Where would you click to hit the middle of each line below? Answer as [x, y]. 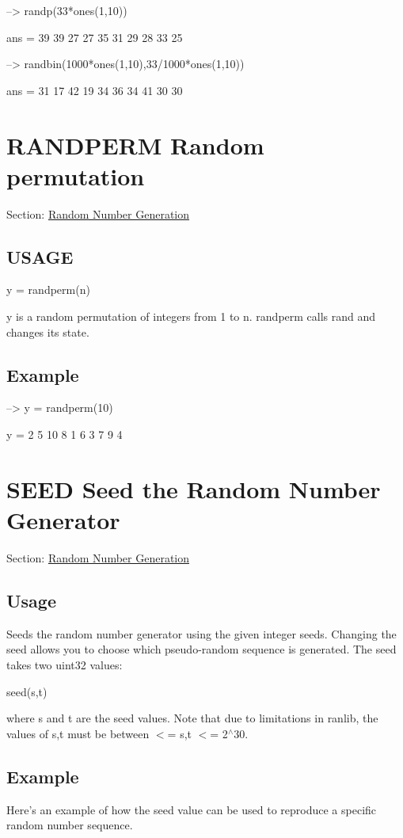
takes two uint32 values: [65, 664]
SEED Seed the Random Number [194, 488]
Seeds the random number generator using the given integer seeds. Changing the [201, 633]
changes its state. [48, 331]
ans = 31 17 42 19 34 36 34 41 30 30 [95, 90]
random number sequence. [70, 825]
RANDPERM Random [135, 145]
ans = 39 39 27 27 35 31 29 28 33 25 [95, 37]
